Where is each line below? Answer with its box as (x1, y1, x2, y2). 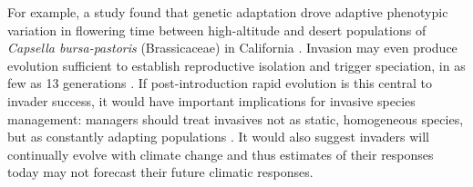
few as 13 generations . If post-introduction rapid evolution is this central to (7, 74, 433, 93)
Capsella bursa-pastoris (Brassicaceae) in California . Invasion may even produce (7, 38, 458, 57)
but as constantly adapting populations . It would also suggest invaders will (7, 127, 429, 146)
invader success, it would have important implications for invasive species (7, 91, 416, 110)
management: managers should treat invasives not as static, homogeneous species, (7, 109, 464, 128)
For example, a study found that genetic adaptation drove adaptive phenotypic (7, 3, 448, 21)
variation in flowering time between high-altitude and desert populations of (7, 20, 427, 39)
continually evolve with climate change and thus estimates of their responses (7, 144, 434, 163)
